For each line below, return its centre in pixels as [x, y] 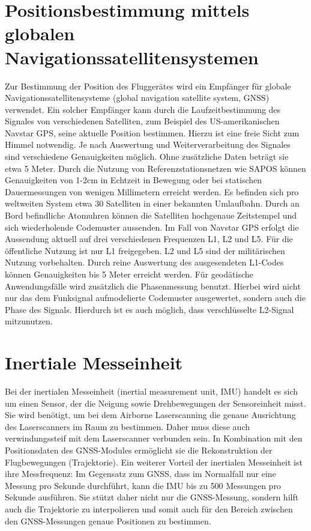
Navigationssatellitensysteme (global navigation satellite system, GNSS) [137, 98]
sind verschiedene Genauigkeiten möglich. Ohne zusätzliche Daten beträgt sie [147, 156]
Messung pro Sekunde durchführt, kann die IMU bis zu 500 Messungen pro [143, 485]
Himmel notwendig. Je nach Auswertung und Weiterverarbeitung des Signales [148, 144]
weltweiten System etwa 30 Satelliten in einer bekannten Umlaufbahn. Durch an [152, 203]
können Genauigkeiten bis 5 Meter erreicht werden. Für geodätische [129, 274]
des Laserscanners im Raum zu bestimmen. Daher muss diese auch [128, 426]
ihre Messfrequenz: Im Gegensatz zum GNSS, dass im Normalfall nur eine [140, 474]
